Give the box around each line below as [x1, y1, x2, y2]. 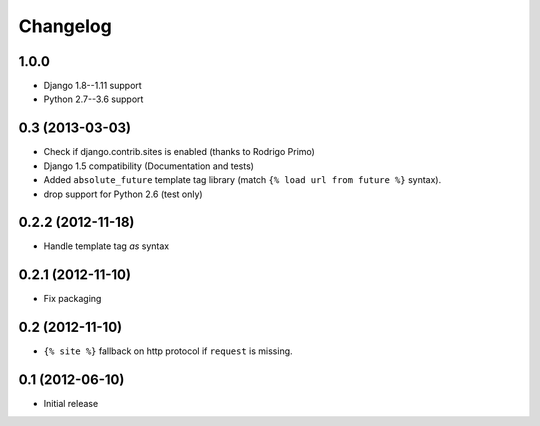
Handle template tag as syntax [43, 240, 170, 252]
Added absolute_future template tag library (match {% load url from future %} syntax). [43, 174, 442, 186]
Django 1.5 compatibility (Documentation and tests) [43, 160, 255, 172]
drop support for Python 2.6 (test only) [43, 188, 204, 200]
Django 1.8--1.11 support [43, 80, 142, 92]
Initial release [43, 398, 99, 410]
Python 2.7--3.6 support [43, 93, 144, 105]
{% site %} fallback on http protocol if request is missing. [43, 345, 294, 357]
